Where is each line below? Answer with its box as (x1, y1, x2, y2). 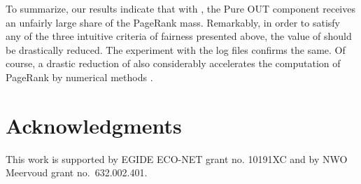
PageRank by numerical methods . (6, 69, 153, 84)
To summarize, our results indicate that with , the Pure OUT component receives (6, 1, 355, 15)
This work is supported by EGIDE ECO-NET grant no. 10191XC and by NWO (6, 151, 348, 166)
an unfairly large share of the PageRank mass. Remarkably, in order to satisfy (6, 15, 341, 29)
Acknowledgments (6, 111, 182, 139)
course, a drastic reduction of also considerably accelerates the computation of (6, 56, 341, 71)
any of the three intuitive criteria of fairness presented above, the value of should (6, 29, 352, 43)
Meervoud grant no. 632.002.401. (6, 165, 148, 180)
